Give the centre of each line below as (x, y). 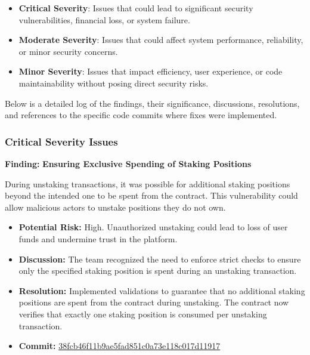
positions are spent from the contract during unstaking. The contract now (154, 302)
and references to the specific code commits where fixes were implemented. (141, 115)
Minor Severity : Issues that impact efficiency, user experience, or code (151, 71)
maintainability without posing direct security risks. (114, 83)
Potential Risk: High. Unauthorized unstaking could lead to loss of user (153, 227)
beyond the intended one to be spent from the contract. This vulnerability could (151, 195)
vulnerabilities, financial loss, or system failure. (104, 19)
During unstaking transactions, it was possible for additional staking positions (148, 183)
